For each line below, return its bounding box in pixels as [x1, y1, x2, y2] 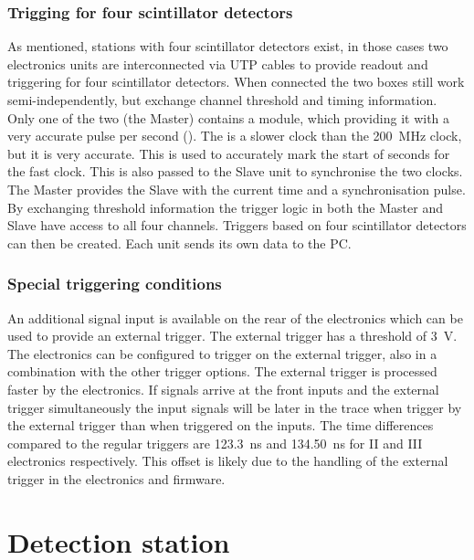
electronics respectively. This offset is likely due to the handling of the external [7, 451, 448, 470]
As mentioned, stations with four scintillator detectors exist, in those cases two [7, 37, 448, 56]
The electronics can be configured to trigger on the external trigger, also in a [7, 343, 437, 363]
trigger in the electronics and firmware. [7, 469, 226, 488]
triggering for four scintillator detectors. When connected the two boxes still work [7, 72, 465, 91]
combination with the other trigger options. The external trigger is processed [7, 362, 437, 381]
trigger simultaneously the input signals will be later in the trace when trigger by [7, 397, 462, 417]
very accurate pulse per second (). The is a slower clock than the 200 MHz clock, [7, 126, 462, 145]
